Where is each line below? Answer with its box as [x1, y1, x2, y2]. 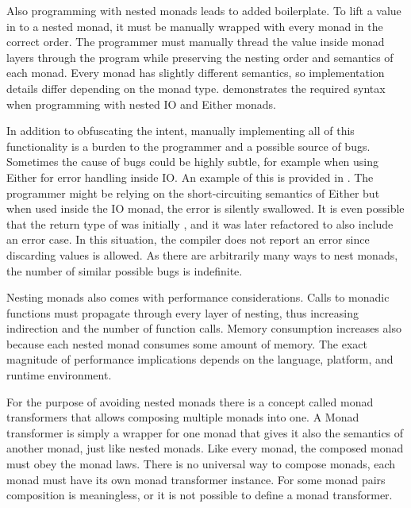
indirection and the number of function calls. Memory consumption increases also [6, 320, 401, 337]
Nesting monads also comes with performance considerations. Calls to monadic [6, 289, 390, 306]
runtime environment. [6, 367, 112, 383]
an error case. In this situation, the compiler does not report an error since [6, 231, 370, 248]
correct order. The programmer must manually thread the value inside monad [6, 33, 385, 50]
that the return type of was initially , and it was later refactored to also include [6, 215, 394, 232]
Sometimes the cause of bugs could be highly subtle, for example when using [6, 153, 379, 170]
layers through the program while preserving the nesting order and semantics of [6, 48, 394, 65]
